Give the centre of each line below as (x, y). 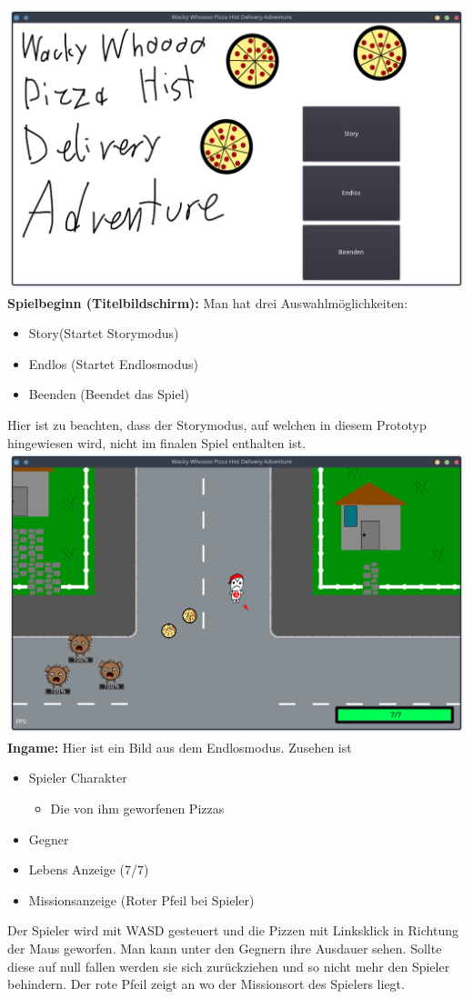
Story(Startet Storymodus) (104, 333)
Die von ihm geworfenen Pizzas (137, 809)
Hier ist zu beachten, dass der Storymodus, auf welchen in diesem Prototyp (217, 425)
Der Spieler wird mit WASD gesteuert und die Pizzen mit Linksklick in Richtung (233, 930)
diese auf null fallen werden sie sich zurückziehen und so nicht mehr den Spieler (229, 966)
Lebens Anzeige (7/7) (89, 869)
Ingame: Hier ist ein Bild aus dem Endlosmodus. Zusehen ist (180, 747)
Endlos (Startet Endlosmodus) (113, 363)
